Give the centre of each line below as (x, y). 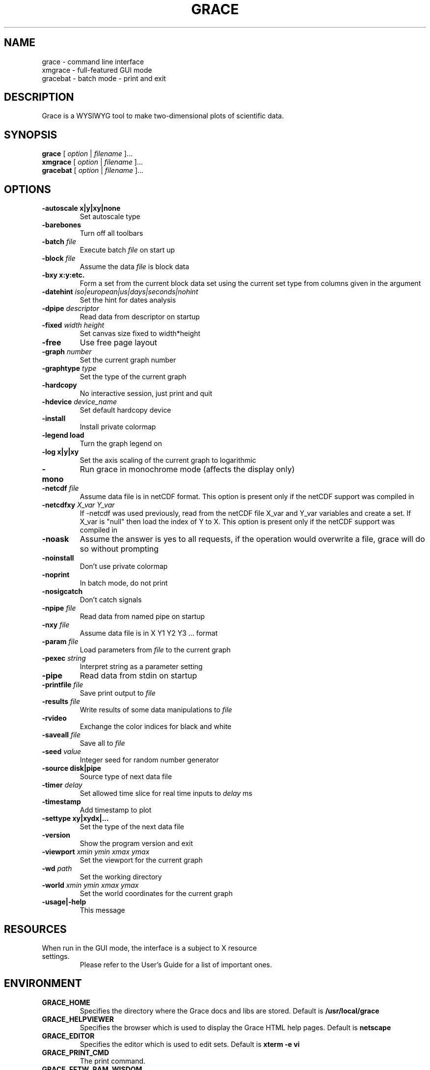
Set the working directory (121, 877)
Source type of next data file (126, 777)
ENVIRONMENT (43, 984)
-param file (60, 642)
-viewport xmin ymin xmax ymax (96, 852)
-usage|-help (64, 902)
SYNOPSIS (31, 135)
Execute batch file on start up (127, 250)
